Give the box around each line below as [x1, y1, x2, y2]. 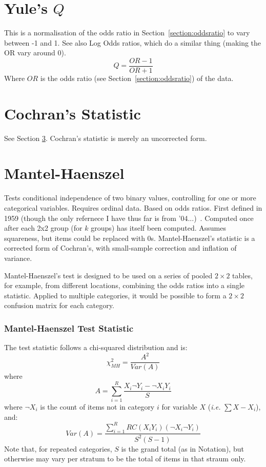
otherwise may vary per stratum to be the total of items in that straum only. [4, 453, 246, 464]
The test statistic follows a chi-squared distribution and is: [4, 342, 188, 353]
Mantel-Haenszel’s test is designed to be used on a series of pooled [4, 270, 213, 280]
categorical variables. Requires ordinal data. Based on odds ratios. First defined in [4, 202, 262, 213]
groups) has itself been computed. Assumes [91, 222, 226, 233]
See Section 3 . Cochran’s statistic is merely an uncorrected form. [4, 132, 207, 143]
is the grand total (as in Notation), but [121, 443, 244, 454]
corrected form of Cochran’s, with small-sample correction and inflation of [4, 242, 237, 253]
